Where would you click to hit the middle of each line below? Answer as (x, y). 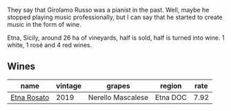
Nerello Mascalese (119, 97)
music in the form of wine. (44, 24)
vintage (69, 86)
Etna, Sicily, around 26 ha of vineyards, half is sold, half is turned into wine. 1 (116, 38)
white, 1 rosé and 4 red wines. (50, 45)
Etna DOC (171, 97)
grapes (118, 86)
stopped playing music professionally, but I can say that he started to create (115, 17)
